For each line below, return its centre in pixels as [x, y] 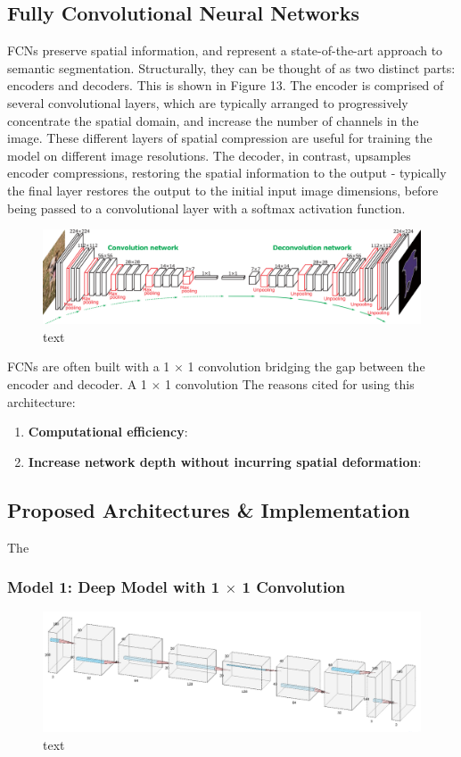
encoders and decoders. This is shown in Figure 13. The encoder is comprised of [226, 85]
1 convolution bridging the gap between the [306, 366]
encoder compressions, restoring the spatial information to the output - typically [227, 173]
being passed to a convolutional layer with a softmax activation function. [206, 208]
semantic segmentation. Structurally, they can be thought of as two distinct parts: [231, 67]
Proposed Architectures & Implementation [209, 509]
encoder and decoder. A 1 [77, 383]
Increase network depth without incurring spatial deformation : [225, 461]
